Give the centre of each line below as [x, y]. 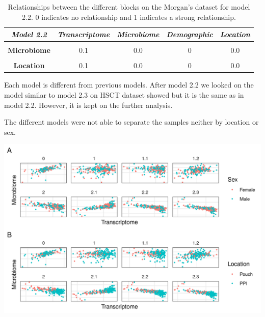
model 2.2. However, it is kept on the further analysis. [88, 105]
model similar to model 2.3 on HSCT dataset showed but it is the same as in [124, 95]
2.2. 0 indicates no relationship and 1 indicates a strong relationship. [129, 17]
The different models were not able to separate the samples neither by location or [131, 122]
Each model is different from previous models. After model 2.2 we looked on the [129, 85]
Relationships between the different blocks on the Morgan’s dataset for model [129, 7]
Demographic [190, 34]
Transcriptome [84, 34]
